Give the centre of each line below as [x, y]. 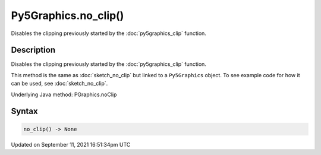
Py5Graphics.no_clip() [67, 15]
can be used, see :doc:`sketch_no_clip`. [59, 84]
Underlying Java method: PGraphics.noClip [64, 94]
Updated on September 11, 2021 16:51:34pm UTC [71, 144]
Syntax [24, 111]
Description [33, 50]
